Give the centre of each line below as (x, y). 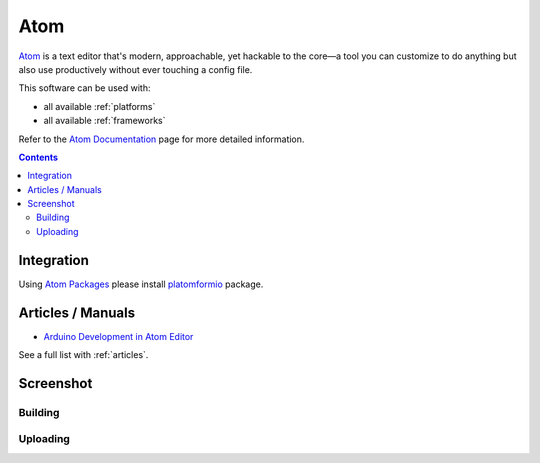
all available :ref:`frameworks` (104, 121)
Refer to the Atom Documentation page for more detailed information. (161, 139)
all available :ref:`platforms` (99, 106)
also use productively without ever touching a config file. (135, 69)
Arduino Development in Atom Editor (118, 336)
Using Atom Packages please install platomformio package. (141, 284)
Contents (38, 157)
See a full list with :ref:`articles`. (83, 355)
